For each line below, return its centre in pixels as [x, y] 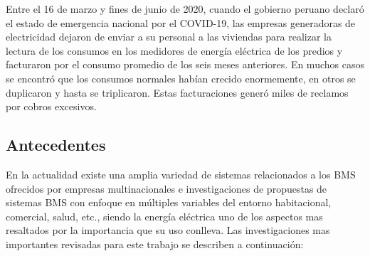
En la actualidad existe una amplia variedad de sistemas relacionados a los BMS [181, 174]
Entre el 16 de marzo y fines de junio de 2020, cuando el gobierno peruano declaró [185, 9]
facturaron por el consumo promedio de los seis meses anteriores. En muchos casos [185, 64]
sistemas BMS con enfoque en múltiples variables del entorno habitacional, [169, 202]
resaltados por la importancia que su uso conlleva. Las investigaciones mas [168, 230]
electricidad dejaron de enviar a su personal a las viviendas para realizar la [169, 37]
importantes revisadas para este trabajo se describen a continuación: [155, 244]
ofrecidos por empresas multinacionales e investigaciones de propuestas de [166, 188]
